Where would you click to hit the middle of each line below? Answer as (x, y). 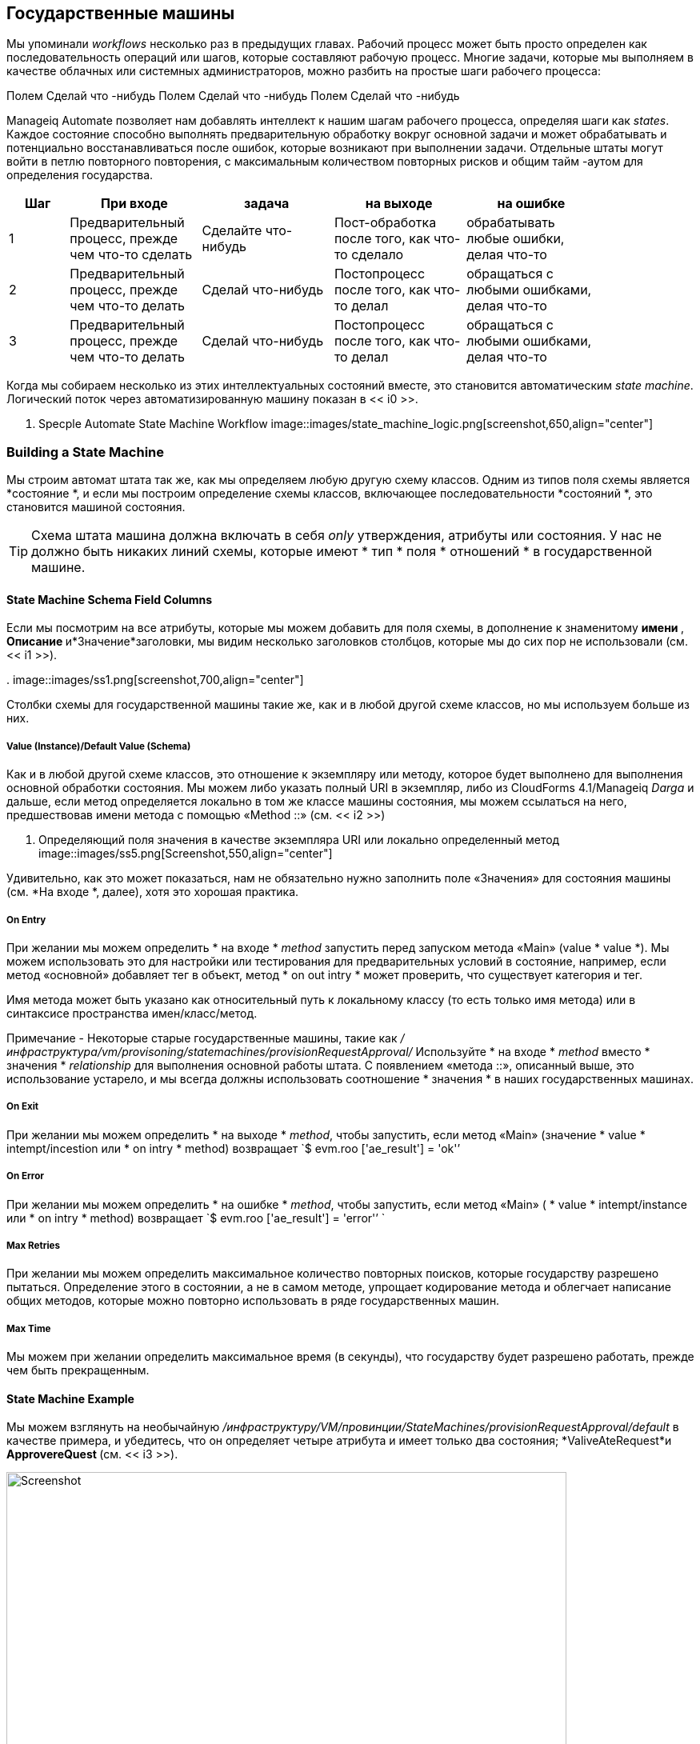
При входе (134, 204)
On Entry (26, 920)
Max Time (29, 1328)
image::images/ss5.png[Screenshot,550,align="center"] (186, 854)
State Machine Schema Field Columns (110, 599)
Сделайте (232, 231)
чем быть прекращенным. (78, 1370)
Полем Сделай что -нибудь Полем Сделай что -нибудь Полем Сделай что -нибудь (233, 96)
